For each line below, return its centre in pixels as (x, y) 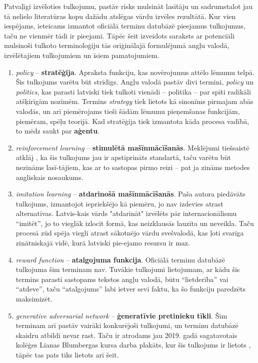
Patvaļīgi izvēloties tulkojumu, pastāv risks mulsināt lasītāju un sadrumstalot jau (128, 6)
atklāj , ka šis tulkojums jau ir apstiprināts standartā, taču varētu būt (123, 157)
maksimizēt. (34, 299)
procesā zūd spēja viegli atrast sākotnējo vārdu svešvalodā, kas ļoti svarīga (130, 233)
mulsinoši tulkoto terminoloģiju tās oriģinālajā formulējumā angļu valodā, (117, 45)
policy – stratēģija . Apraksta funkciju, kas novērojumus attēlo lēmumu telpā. (135, 72)
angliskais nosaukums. (49, 177)
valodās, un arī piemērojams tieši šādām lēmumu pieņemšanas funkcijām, (128, 111)
